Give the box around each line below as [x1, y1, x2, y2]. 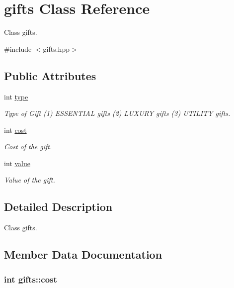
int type [4, 91, 28, 101]
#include [4, 43, 32, 54]
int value [4, 158, 30, 168]
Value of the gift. [4, 175, 55, 185]
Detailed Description [4, 199, 113, 214]
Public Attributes [4, 68, 96, 83]
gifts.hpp [43, 43, 70, 54]
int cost [4, 124, 27, 135]
